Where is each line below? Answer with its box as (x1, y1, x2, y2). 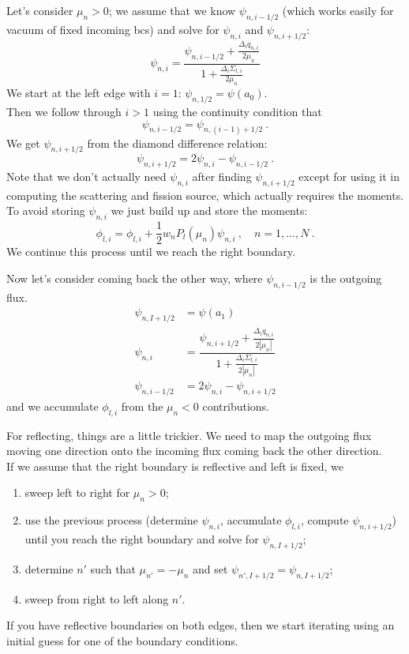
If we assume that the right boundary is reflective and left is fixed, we (6, 457, 344, 474)
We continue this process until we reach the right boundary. (6, 243, 295, 260)
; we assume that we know (108, 2, 236, 18)
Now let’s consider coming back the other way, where (6, 269, 263, 286)
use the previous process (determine (24, 512, 198, 528)
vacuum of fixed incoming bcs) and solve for (6, 21, 220, 37)
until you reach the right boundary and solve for (24, 530, 259, 547)
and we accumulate (6, 397, 99, 414)
